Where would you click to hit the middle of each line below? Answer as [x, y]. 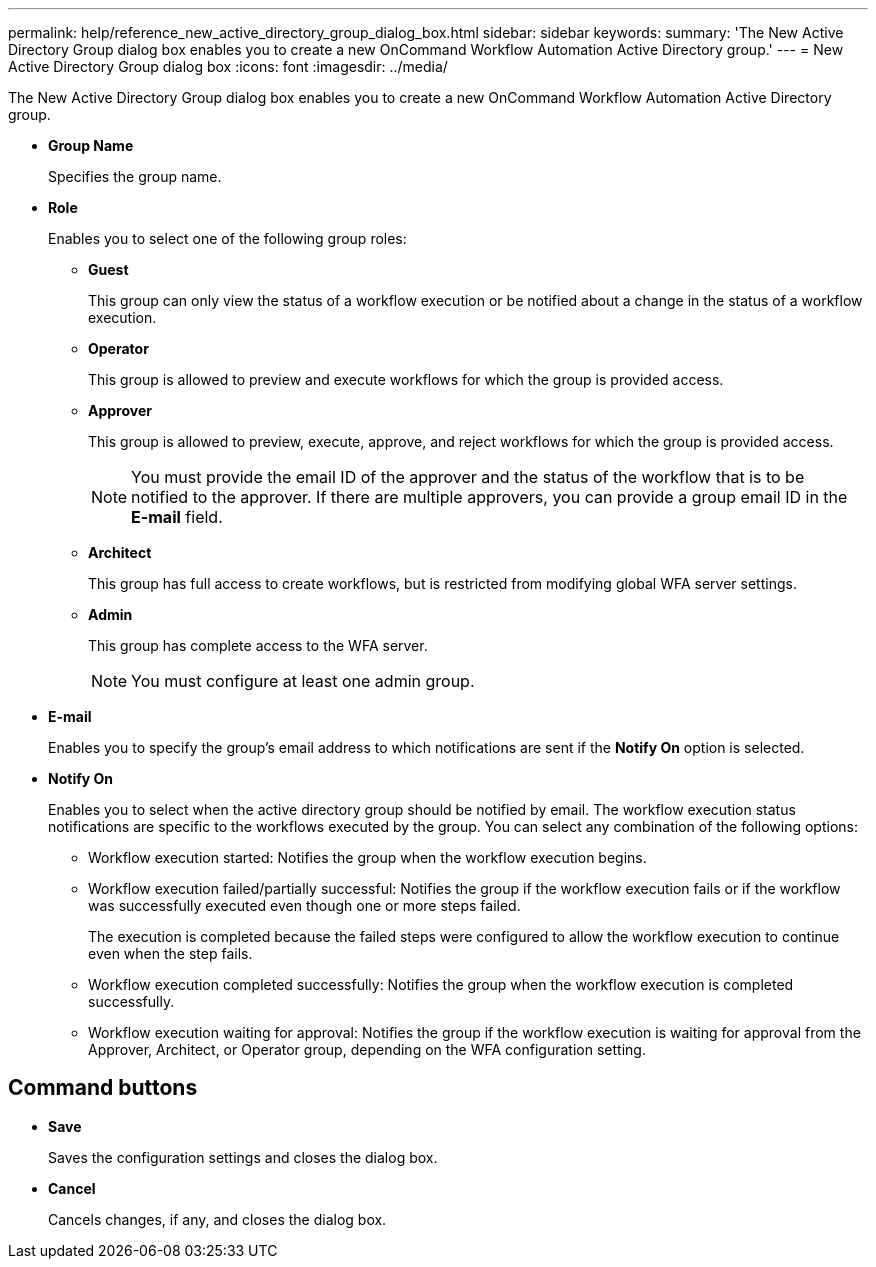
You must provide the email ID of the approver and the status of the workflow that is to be [468, 477]
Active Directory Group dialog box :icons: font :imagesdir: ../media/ [228, 66]
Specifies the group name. [135, 176]
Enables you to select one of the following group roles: [227, 238]
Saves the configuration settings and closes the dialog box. [243, 1157]
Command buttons [103, 1088]
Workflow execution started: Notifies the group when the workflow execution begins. [367, 857]
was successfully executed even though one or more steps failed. [304, 905]
